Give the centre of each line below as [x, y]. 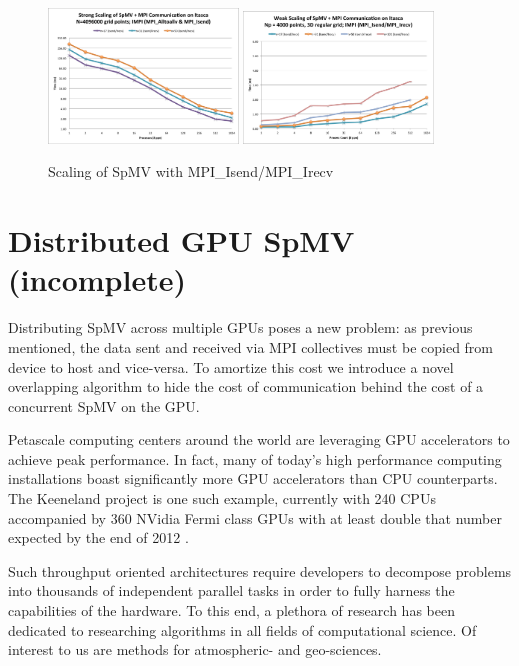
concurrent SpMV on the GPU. [104, 405]
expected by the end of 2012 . [98, 537]
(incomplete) [97, 279]
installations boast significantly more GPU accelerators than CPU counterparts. [253, 478]
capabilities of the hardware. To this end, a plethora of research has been [231, 610]
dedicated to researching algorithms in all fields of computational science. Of [242, 629]
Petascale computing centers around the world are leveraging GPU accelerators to [259, 439]
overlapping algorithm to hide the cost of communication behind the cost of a [246, 386]
